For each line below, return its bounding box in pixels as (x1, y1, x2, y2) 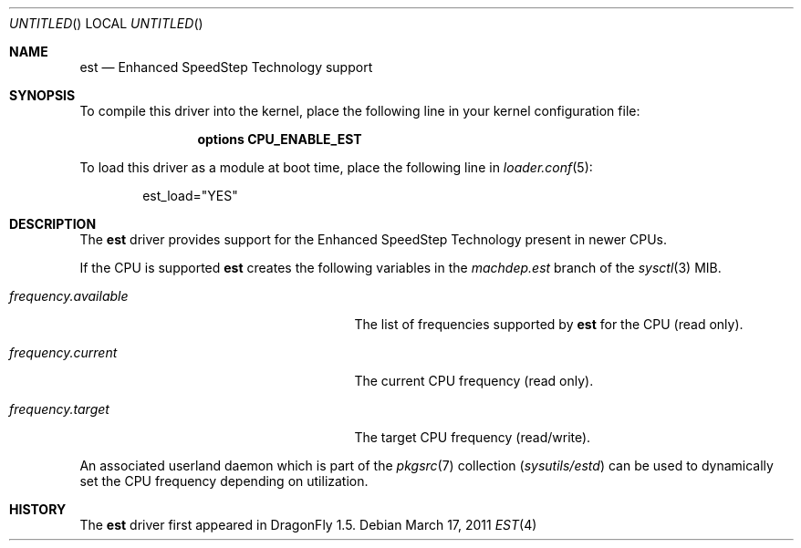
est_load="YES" (142, 188, 238, 203)
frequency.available (9, 288, 129, 304)
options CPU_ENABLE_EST (197, 131, 362, 147)
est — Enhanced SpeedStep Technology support (79, 59, 373, 75)
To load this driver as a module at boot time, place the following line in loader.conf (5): (79, 160, 593, 175)
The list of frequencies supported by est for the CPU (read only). (354, 316, 744, 332)
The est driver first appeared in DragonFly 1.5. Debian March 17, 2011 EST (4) (79, 517, 537, 532)
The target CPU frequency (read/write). (354, 429, 591, 445)
